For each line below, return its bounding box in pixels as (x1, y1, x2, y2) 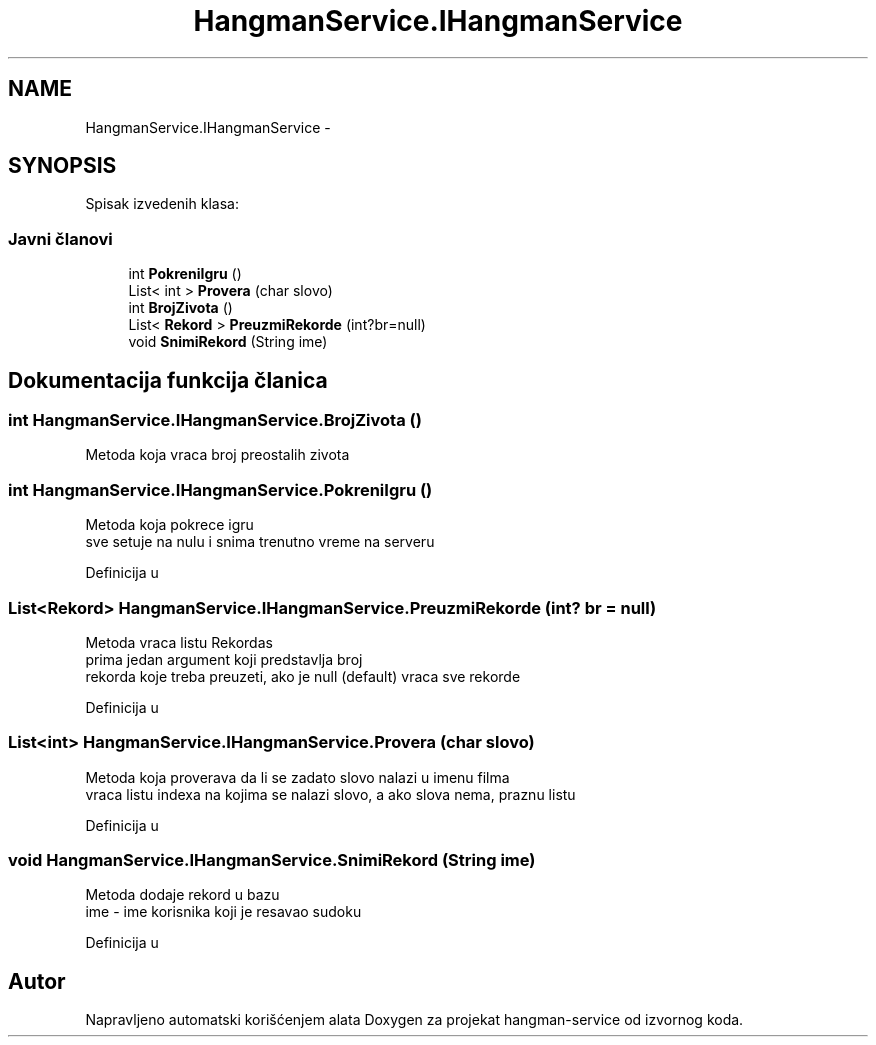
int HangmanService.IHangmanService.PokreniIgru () (8, 479, 433, 500)
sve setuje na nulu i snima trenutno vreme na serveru (85, 533, 435, 551)
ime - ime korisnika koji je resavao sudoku (85, 903, 362, 921)
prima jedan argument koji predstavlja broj (85, 650, 363, 668)
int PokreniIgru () (128, 265, 242, 283)
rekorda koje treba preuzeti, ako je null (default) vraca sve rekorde (85, 667, 521, 685)
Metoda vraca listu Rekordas (85, 633, 273, 651)
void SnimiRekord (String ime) (128, 333, 328, 351)
